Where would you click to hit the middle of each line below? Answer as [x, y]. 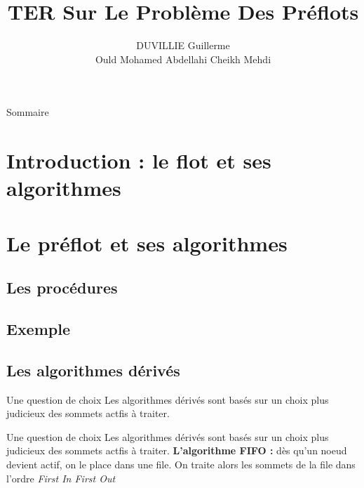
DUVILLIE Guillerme [183, 45]
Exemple [38, 329]
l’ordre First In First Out [61, 478]
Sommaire [28, 112]
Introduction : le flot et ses [139, 160]
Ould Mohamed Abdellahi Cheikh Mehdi [183, 59]
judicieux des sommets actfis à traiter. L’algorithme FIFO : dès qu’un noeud [177, 450]
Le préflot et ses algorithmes [147, 243]
